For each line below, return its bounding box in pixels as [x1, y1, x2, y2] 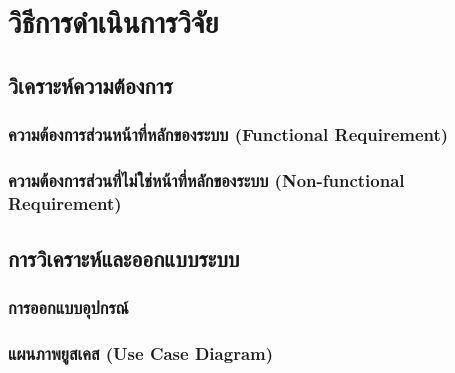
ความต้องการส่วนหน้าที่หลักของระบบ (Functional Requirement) [8, 122, 449, 147]
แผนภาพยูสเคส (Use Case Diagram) [8, 341, 274, 366]
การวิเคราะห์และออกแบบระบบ [8, 243, 240, 274]
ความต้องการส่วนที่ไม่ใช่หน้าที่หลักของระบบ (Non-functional [8, 167, 405, 192]
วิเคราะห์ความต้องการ [8, 69, 173, 100]
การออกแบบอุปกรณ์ [8, 295, 129, 320]
